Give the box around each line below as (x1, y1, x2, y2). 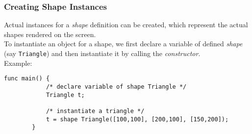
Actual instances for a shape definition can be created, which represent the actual (4, 19, 248, 30)
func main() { (4, 75, 50, 82)
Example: (4, 57, 32, 68)
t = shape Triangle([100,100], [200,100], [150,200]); (46, 115, 229, 123)
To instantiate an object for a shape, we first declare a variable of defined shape (4, 38, 243, 49)
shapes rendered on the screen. (4, 29, 96, 39)
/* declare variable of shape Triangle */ (46, 83, 187, 90)
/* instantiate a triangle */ (46, 107, 145, 115)
